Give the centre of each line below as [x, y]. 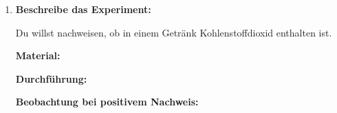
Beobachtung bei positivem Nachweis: [107, 102]
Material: [38, 55]
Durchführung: [51, 78]
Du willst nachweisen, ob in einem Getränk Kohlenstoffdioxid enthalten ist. [174, 32]
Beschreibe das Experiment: [83, 9]
